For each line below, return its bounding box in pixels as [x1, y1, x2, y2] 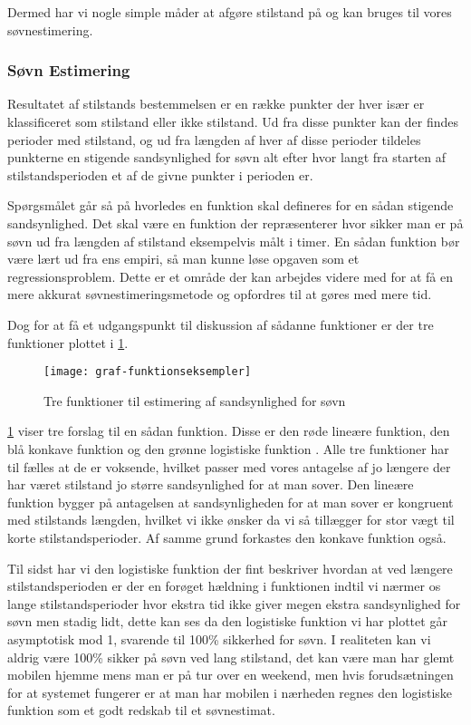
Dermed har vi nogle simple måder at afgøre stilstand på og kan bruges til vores [7, 3, 452, 21]
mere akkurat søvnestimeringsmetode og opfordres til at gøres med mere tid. [7, 285, 432, 304]
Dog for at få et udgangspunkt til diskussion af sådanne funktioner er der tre [7, 314, 434, 333]
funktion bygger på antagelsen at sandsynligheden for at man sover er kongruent [7, 492, 454, 511]
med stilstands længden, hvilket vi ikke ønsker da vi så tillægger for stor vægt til [7, 510, 455, 529]
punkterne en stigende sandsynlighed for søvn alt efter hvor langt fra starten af [7, 148, 447, 167]
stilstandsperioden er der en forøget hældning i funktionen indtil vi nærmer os [7, 576, 441, 595]
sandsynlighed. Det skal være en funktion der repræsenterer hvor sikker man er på [7, 213, 464, 232]
